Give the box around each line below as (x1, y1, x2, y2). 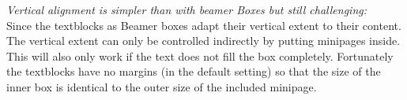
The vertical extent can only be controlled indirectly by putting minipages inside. (6, 32, 401, 49)
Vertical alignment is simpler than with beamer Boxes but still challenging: (6, 2, 367, 17)
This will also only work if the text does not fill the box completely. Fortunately (6, 47, 394, 64)
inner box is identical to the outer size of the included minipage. (6, 78, 317, 94)
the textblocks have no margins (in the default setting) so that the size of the (6, 63, 381, 80)
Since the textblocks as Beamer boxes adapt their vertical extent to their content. (6, 17, 401, 33)
